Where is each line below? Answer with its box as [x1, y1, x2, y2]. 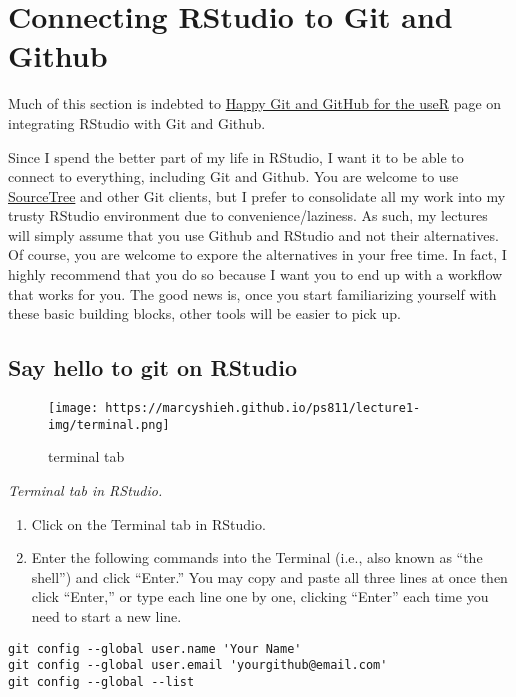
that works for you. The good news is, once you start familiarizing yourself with [8, 283, 497, 304]
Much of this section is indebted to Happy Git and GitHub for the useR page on [8, 93, 502, 114]
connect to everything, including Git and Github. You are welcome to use [8, 166, 459, 187]
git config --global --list [8, 674, 195, 689]
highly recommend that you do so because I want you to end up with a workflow [8, 264, 503, 285]
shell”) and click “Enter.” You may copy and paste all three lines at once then [31, 566, 508, 587]
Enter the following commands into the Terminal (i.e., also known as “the [31, 547, 483, 568]
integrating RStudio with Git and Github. [8, 112, 266, 133]
